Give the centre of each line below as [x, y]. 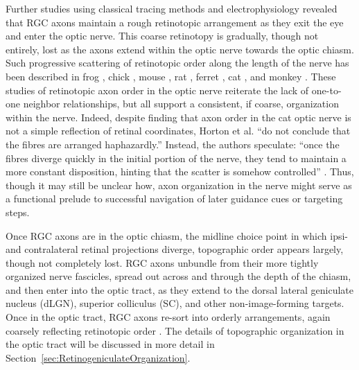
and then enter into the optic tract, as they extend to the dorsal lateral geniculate [179, 289]
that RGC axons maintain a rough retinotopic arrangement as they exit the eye [175, 22]
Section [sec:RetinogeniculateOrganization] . [98, 357]
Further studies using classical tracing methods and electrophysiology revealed [172, 8]
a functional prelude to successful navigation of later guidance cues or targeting [174, 199]
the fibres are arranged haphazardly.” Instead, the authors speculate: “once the [173, 144]
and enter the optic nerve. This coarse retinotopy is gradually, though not [162, 36]
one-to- [326, 90]
